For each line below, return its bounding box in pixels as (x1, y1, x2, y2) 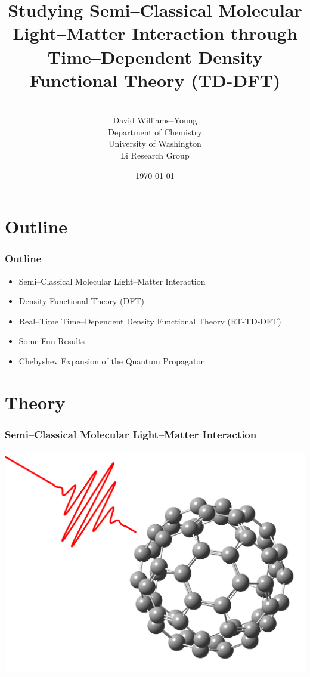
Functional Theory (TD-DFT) (29, 67, 281, 92)
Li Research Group (120, 149, 190, 162)
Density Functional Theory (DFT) (18, 295, 144, 307)
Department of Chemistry (108, 125, 202, 138)
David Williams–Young (113, 114, 197, 126)
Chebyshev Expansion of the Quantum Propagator (18, 355, 204, 367)
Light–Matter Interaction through (13, 21, 297, 45)
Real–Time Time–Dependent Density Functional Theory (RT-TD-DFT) (18, 314, 281, 327)
